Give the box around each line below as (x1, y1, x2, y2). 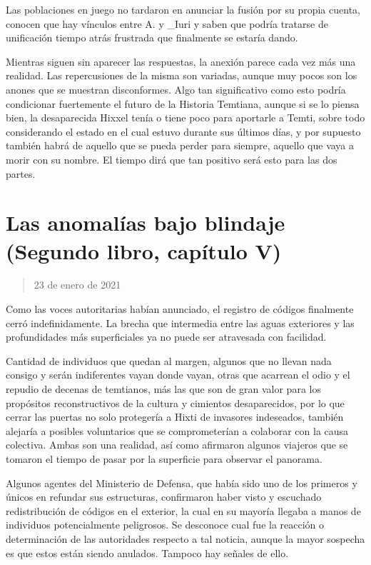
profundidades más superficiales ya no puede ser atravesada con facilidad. (6, 329, 327, 344)
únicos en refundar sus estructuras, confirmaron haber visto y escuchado (6, 489, 322, 504)
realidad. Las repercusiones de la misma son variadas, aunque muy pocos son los (6, 68, 357, 83)
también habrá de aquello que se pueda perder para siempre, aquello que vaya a (6, 138, 355, 153)
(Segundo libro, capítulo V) (6, 236, 282, 265)
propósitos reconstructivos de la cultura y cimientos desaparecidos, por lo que (6, 395, 345, 410)
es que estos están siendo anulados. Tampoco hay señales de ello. (6, 545, 289, 560)
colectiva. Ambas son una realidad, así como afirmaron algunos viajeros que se (6, 437, 348, 452)
